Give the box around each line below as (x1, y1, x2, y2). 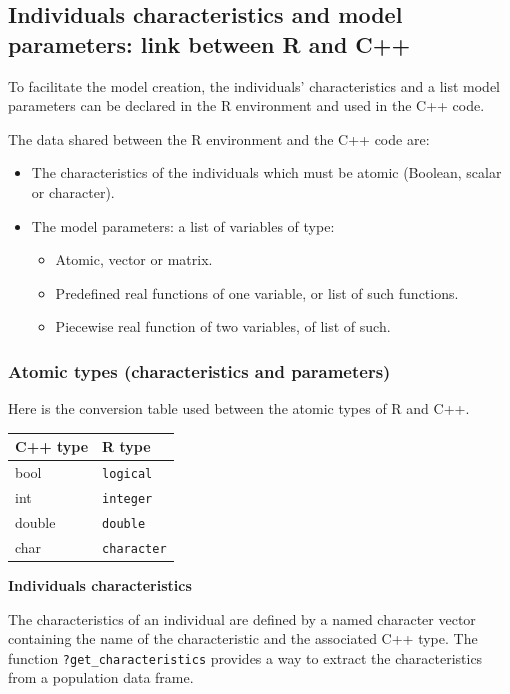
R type (102, 436, 151, 457)
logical (102, 467, 153, 482)
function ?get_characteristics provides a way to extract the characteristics (8, 647, 483, 668)
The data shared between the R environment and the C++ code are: (8, 128, 430, 149)
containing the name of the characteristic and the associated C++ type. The (8, 628, 478, 649)
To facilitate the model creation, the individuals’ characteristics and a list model (8, 75, 500, 96)
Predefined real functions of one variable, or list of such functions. (55, 282, 459, 303)
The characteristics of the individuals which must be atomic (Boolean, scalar (31, 162, 502, 183)
